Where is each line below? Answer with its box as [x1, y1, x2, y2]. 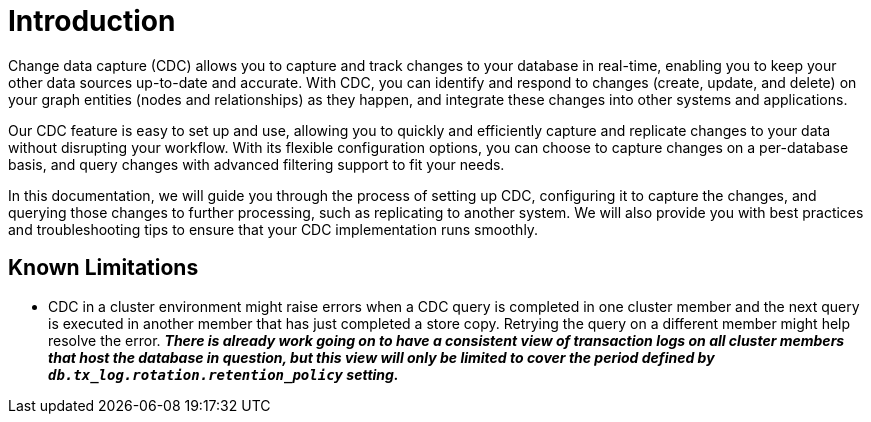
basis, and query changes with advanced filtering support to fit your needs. [8, 155, 505, 173]
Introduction [8, 4, 176, 38]
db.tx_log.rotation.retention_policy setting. [48, 365, 399, 383]
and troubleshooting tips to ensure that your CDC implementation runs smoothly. [8, 220, 539, 238]
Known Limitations [8, 255, 199, 281]
